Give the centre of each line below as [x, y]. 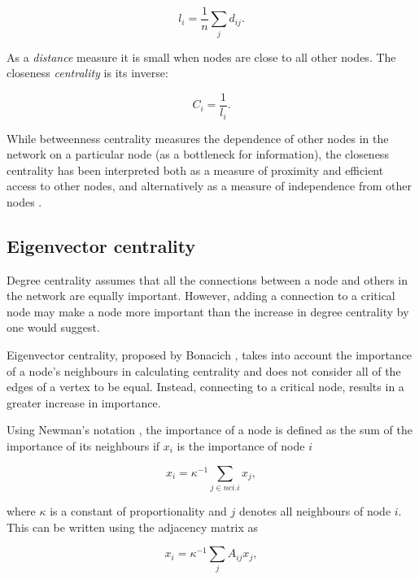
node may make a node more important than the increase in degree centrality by [208, 311]
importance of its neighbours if [83, 446]
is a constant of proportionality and [138, 510]
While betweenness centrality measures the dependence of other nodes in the [198, 138]
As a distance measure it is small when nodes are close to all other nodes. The [201, 57]
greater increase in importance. [84, 402]
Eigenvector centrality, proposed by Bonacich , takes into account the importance [209, 355]
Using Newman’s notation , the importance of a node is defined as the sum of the [209, 430]
